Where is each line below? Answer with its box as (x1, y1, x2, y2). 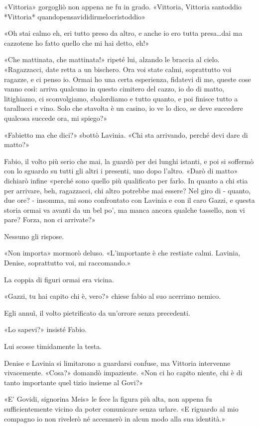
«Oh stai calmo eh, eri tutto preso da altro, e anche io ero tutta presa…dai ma (4, 28, 243, 38)
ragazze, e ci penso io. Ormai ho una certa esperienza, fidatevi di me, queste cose (4, 74, 251, 84)
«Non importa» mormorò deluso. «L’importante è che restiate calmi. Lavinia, (4, 248, 241, 258)
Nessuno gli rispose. (4, 231, 64, 241)
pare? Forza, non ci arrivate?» (4, 214, 96, 225)
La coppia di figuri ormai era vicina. (4, 274, 114, 284)
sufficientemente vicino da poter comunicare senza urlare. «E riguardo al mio (4, 404, 239, 414)
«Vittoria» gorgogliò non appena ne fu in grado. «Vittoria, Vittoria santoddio (4, 1, 242, 11)
